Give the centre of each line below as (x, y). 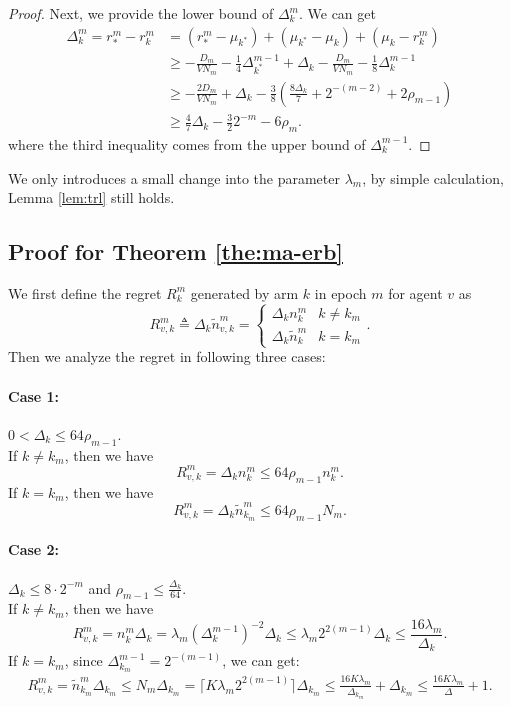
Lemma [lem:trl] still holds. (91, 197)
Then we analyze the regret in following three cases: (167, 356)
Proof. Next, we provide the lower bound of (141, 13)
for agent (415, 292)
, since (83, 660)
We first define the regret (85, 292)
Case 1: (34, 395)
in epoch (340, 292)
